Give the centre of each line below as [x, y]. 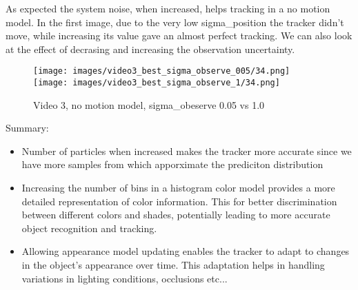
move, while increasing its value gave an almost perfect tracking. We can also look [179, 35]
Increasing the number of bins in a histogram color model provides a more [178, 188]
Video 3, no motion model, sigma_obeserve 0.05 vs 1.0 [149, 104]
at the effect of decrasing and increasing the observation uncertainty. [150, 49]
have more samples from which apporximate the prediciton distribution [172, 164]
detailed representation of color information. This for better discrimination [179, 201]
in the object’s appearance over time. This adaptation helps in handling [173, 265]
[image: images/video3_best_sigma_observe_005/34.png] [162, 71]
